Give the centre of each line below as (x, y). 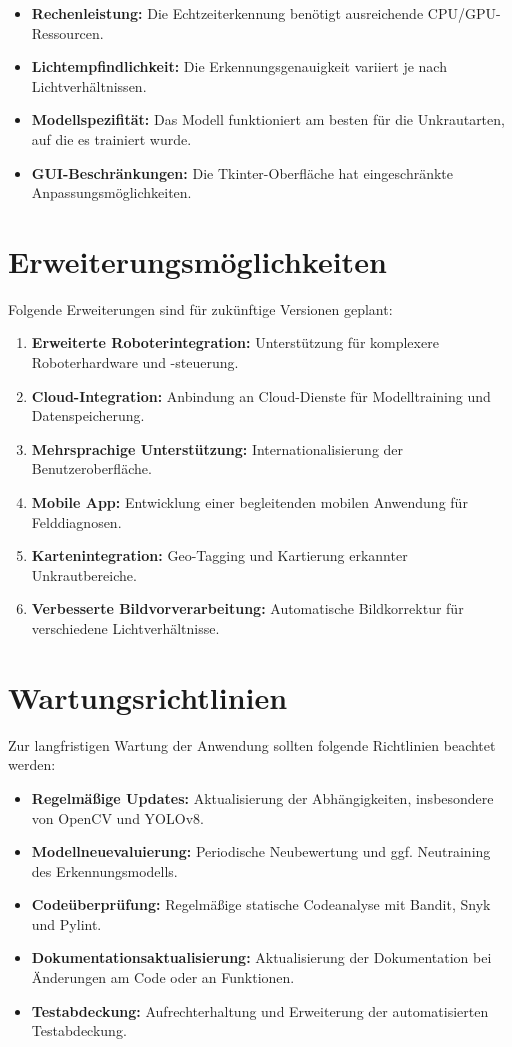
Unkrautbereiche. (84, 574)
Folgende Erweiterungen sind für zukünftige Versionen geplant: (200, 308)
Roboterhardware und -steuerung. (135, 362)
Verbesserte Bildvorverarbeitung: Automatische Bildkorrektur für (247, 608)
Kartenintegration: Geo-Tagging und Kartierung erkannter (219, 555)
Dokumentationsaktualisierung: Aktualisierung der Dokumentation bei (261, 957)
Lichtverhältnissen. (89, 85)
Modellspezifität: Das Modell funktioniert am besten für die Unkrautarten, (268, 119)
